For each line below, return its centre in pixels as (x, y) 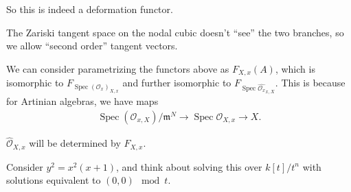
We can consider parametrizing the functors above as (118, 68)
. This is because (310, 83)
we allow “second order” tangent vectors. (92, 46)
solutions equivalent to (54, 180)
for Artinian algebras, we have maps (82, 101)
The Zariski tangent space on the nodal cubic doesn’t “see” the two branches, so (175, 32)
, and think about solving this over (189, 166)
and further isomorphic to (177, 83)
